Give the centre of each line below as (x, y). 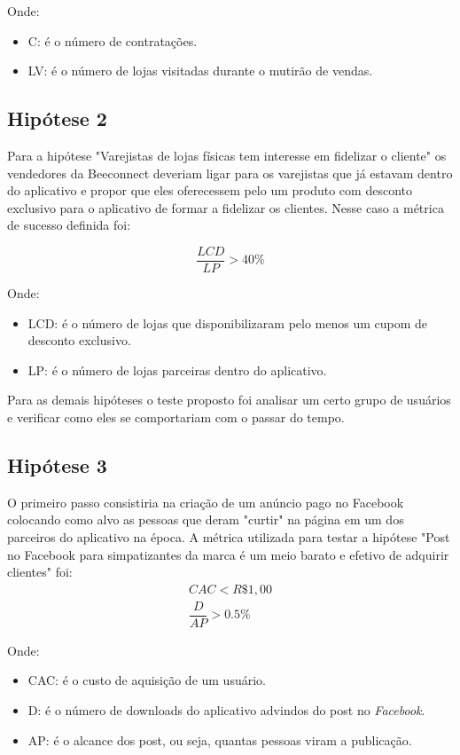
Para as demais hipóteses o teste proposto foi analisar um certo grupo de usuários (229, 400)
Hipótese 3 (57, 464)
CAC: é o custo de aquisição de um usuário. (147, 680)
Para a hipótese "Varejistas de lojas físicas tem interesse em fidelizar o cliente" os (227, 155)
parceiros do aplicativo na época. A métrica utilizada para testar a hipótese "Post (229, 536)
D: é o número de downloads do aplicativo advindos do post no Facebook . (226, 710)
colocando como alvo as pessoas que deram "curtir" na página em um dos (206, 519)
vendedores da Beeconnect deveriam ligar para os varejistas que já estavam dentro (230, 173)
